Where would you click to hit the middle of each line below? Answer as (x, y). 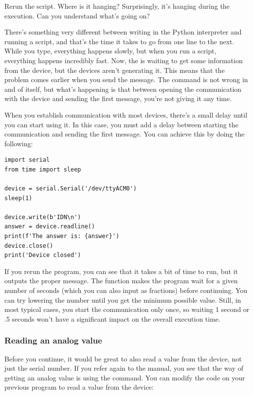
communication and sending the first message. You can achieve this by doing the (125, 134)
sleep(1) (18, 198)
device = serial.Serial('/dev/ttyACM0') (71, 189)
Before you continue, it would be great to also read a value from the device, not (123, 358)
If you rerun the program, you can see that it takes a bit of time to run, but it (121, 271)
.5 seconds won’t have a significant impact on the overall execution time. (112, 318)
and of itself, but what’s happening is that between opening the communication (123, 89)
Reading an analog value (53, 340)
